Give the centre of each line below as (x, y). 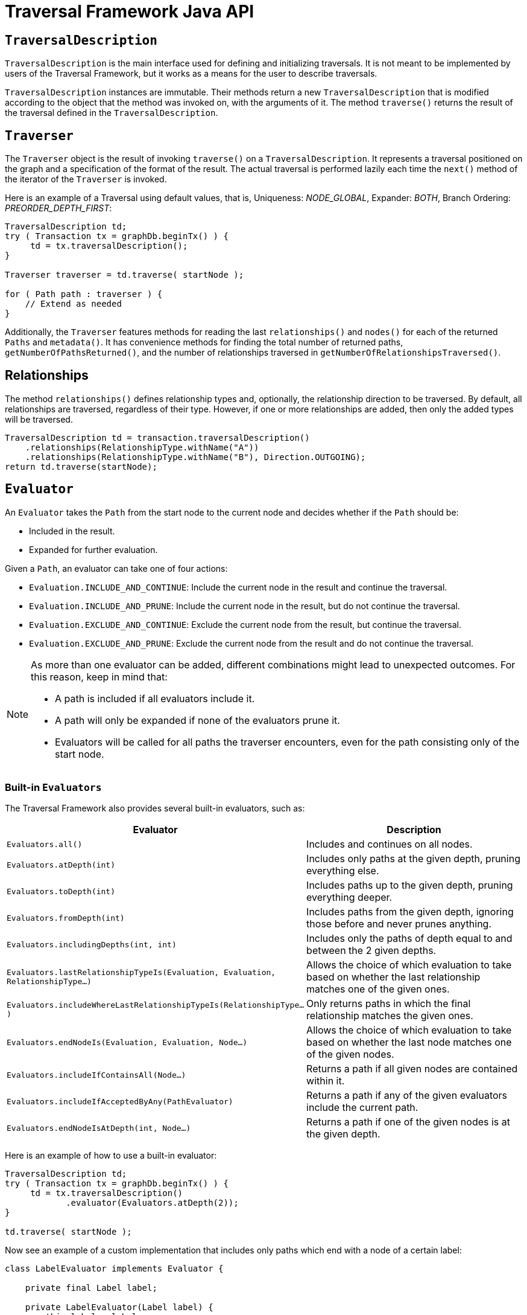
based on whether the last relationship (393, 977)
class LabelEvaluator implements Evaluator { (114, 1269)
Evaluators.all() (45, 844)
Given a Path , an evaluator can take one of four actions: (116, 568)
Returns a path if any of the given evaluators (407, 1096)
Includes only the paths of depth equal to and (409, 939)
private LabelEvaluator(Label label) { (119, 1307)
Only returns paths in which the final (389, 1004)
